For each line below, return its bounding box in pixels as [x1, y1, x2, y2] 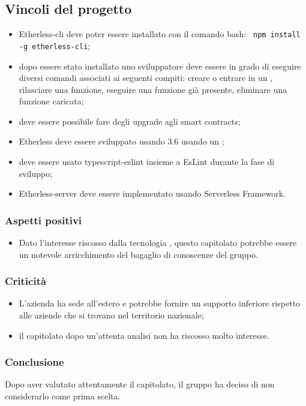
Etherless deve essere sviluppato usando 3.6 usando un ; [19, 135, 224, 148]
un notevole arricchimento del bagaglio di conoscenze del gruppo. [19, 248, 258, 260]
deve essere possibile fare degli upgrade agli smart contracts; [19, 115, 241, 127]
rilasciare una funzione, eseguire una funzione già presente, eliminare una [19, 83, 287, 95]
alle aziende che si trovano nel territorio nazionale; [19, 309, 204, 321]
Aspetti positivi [5, 212, 82, 227]
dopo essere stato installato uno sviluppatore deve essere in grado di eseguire [19, 59, 301, 72]
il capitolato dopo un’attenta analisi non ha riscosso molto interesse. [19, 329, 269, 341]
